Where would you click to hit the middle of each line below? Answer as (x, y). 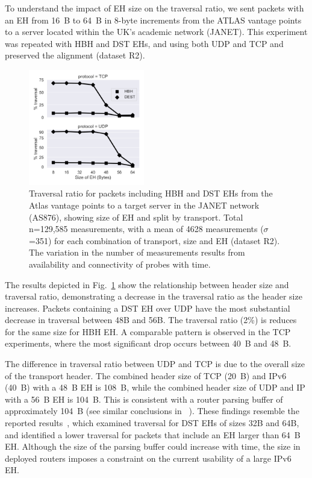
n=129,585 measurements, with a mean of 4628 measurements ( (146, 229)
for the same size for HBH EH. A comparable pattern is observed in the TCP (148, 331)
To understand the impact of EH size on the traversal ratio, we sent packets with (154, 8)
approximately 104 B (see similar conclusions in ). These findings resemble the (152, 411)
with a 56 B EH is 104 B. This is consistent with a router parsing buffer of (144, 399)
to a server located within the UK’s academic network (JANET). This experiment (156, 32)
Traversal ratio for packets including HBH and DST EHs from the (151, 193)
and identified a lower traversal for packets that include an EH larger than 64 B (153, 434)
